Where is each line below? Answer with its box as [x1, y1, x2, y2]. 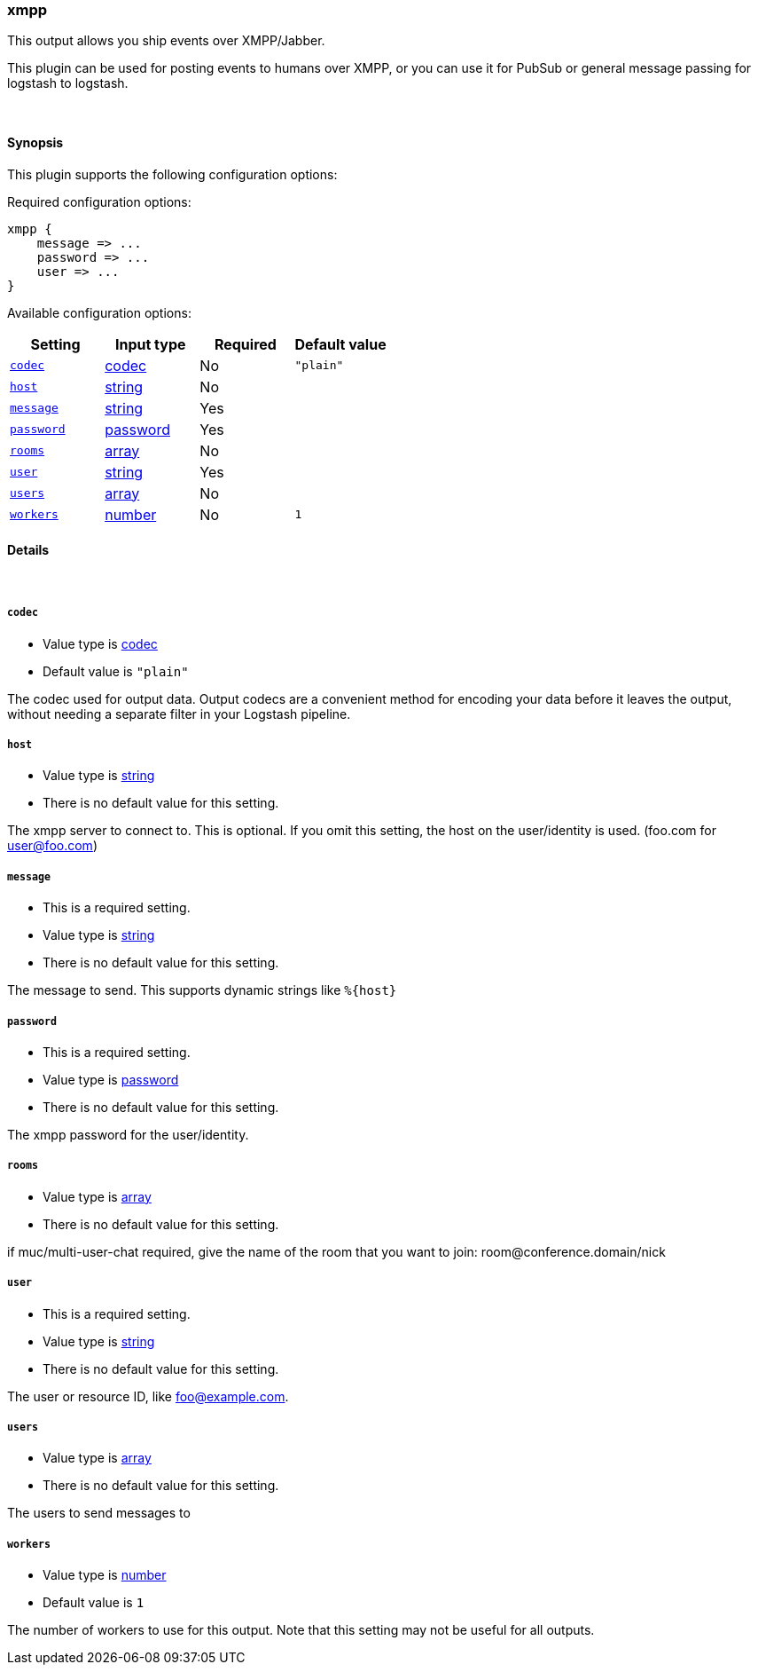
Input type [114, 335, 186, 353]
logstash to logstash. [7, 75, 129, 91]
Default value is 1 [43, 1595, 145, 1611]
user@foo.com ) [7, 838, 98, 854]
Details [7, 542, 50, 558]
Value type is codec [43, 635, 158, 651]
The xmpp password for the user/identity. [7, 1126, 249, 1142]
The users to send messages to [7, 1505, 191, 1521]
